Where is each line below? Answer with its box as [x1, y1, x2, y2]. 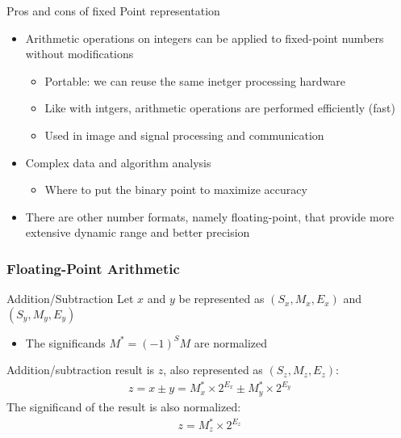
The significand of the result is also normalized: [6, 398, 241, 415]
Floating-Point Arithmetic [6, 258, 180, 278]
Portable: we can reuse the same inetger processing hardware [44, 72, 346, 89]
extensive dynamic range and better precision [25, 224, 250, 241]
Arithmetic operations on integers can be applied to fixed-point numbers [25, 29, 384, 46]
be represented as [178, 290, 265, 307]
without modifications [25, 45, 134, 62]
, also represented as [163, 361, 263, 378]
